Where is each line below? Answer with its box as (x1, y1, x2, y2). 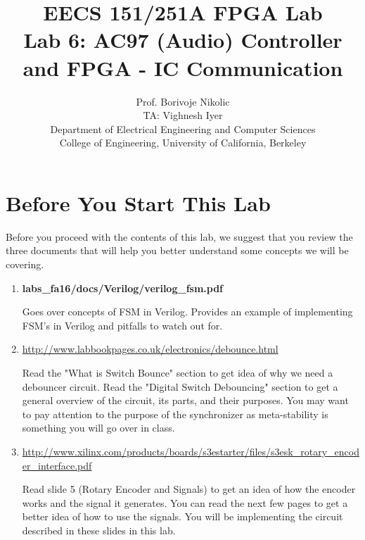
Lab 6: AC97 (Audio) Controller (23, 25, 342, 54)
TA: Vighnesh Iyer (143, 108, 223, 123)
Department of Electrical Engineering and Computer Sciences (50, 121, 316, 136)
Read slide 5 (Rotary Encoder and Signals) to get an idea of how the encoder (22, 482, 356, 496)
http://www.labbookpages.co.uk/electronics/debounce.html (22, 341, 278, 356)
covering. (6, 257, 44, 271)
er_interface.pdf (22, 458, 92, 472)
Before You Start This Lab (6, 188, 271, 217)
